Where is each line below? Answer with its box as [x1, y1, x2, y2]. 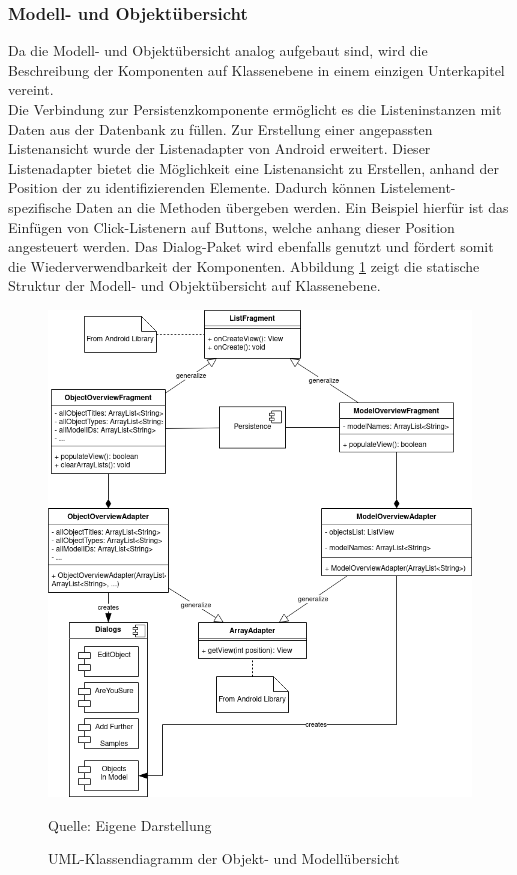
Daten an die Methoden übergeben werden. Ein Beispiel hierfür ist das [75, 196, 509, 217]
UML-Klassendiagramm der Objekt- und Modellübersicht [48, 848, 400, 869]
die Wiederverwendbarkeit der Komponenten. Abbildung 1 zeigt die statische [8, 255, 480, 276]
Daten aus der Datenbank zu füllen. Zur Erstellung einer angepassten [8, 118, 433, 139]
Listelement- [380, 177, 456, 198]
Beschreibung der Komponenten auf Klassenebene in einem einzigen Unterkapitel [8, 59, 505, 80]
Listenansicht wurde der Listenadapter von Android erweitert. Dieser [8, 138, 431, 159]
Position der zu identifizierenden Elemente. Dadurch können [8, 177, 376, 198]
